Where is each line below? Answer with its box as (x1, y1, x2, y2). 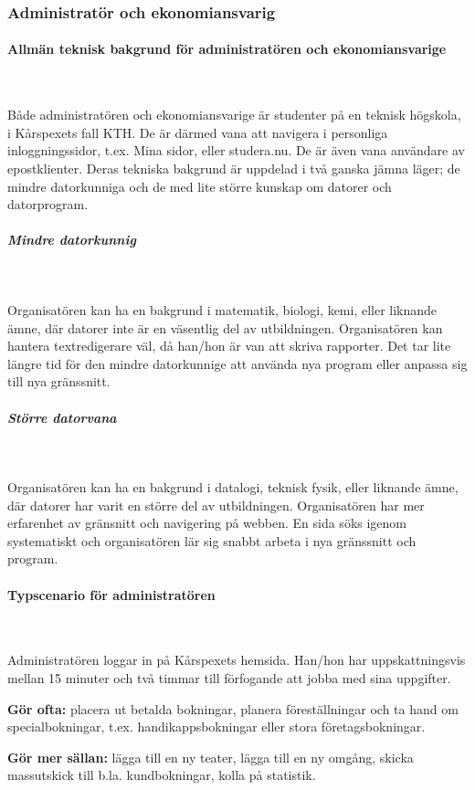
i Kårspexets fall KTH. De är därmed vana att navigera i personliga (7, 122, 388, 142)
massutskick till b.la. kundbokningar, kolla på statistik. (7, 765, 316, 785)
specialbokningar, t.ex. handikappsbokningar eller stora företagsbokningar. (7, 717, 426, 736)
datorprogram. (7, 195, 89, 214)
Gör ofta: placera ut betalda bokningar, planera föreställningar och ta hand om (7, 699, 459, 718)
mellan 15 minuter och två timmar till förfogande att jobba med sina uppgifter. (7, 669, 451, 688)
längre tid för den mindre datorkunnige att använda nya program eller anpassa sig (7, 353, 468, 373)
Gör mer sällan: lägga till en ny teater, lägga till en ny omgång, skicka (7, 747, 414, 766)
